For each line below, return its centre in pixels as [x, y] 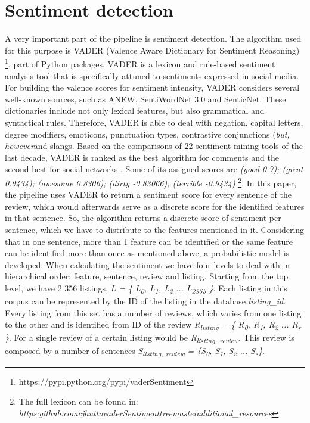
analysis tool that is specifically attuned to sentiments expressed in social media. [152, 75]
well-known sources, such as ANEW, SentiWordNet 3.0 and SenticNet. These [145, 99]
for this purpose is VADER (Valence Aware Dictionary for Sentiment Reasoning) [152, 50]
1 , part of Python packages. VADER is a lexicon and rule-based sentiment [140, 63]
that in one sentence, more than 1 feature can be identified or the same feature [149, 241]
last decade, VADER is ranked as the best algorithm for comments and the [142, 157]
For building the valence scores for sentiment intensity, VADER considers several [152, 87]
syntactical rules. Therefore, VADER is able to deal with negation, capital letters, [154, 122]
